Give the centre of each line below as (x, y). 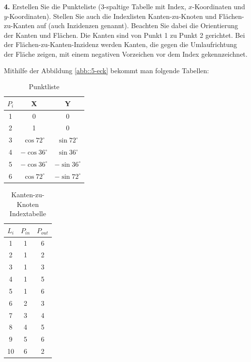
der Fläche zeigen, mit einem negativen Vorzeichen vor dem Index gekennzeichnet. (126, 54)
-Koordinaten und (219, 6)
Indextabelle (28, 213)
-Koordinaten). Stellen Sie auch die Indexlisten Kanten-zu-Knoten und (112, 16)
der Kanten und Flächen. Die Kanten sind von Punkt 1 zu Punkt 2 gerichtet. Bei (125, 35)
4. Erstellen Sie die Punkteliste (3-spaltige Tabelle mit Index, (95, 6)
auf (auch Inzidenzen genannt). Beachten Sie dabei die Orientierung (138, 25)
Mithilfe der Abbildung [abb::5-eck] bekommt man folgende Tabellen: (107, 70)
